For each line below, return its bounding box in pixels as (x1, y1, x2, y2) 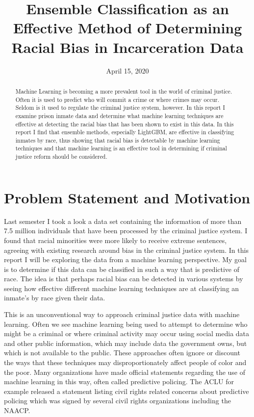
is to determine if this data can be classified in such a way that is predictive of (4, 264, 240, 274)
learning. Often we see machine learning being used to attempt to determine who (4, 319, 248, 329)
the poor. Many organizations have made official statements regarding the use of (4, 367, 245, 377)
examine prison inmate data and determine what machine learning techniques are (15, 111, 224, 120)
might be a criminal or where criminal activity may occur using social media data (4, 328, 250, 339)
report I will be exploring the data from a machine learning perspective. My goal (4, 254, 247, 265)
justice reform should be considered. (15, 152, 107, 161)
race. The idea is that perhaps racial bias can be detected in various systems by (4, 273, 243, 284)
